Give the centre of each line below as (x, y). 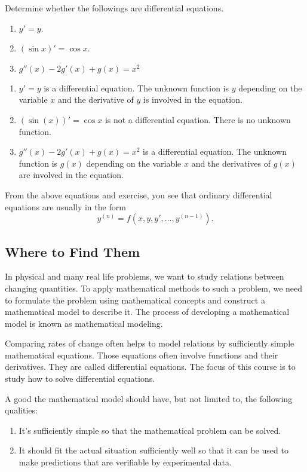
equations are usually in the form (65, 206)
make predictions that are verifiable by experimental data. (125, 462)
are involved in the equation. (71, 175)
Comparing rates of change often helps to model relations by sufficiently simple (150, 343)
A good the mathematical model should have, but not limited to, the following (149, 398)
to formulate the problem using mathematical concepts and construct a (135, 300)
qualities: (21, 410)
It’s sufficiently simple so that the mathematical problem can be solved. (150, 430)
